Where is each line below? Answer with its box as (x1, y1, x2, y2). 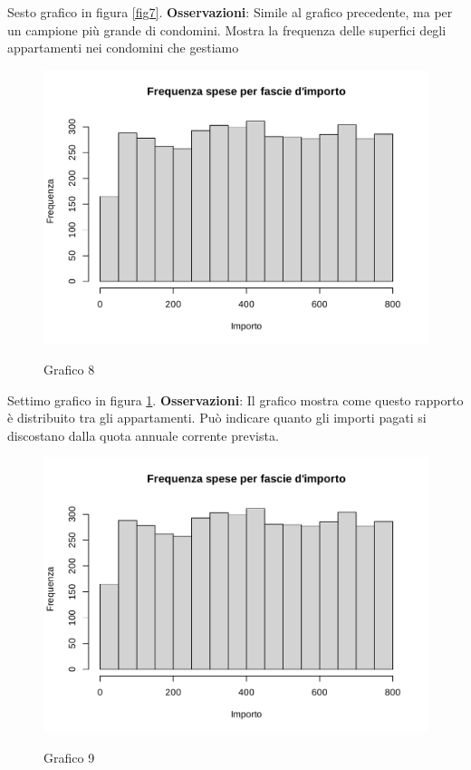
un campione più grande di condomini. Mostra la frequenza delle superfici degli (7, 20, 447, 39)
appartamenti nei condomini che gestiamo (7, 38, 239, 57)
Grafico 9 (43, 747, 95, 766)
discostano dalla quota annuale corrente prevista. (7, 425, 279, 444)
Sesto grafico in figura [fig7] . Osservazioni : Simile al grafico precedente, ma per (7, 3, 453, 21)
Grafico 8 (43, 360, 95, 379)
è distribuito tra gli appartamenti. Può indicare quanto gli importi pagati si (7, 408, 427, 427)
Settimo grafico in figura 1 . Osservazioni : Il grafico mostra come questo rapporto (7, 390, 464, 409)
